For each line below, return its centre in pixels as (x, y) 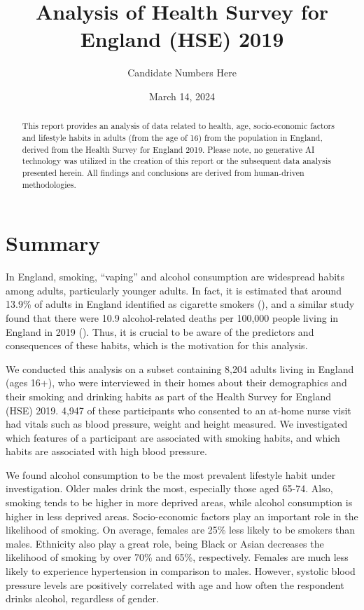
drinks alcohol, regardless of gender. (82, 598)
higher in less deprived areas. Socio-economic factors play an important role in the (182, 516)
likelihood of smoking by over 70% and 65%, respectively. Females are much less (177, 557)
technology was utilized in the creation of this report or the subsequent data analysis (176, 161)
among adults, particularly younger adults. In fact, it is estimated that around (174, 290)
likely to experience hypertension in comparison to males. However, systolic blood (181, 571)
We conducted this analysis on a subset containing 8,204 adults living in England (180, 368)
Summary (53, 243)
